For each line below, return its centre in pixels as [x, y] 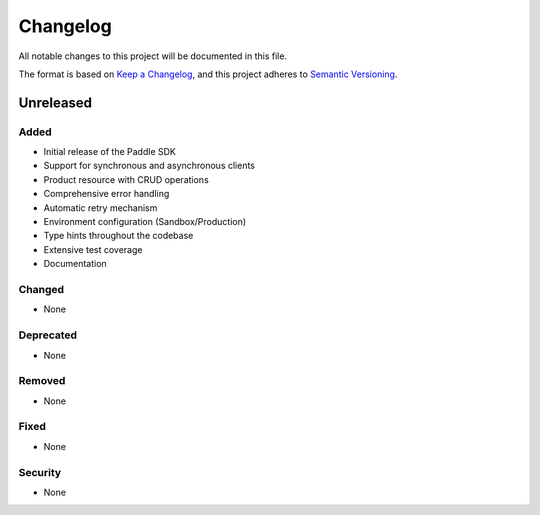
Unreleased [55, 102]
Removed [42, 381]
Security [40, 472]
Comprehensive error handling [106, 194]
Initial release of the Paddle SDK [110, 152]
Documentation [75, 264]
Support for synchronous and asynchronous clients [149, 166]
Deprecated [48, 335]
